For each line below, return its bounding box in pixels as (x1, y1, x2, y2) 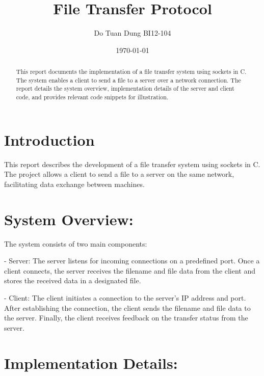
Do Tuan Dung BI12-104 (94, 28, 171, 38)
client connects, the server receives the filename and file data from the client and (4, 265, 256, 276)
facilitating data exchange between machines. (4, 178, 145, 189)
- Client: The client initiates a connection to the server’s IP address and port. (4, 292, 246, 303)
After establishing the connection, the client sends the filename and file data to (4, 302, 251, 313)
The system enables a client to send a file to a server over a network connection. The (16, 75, 241, 84)
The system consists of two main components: (4, 238, 147, 249)
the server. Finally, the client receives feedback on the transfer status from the (4, 312, 248, 323)
